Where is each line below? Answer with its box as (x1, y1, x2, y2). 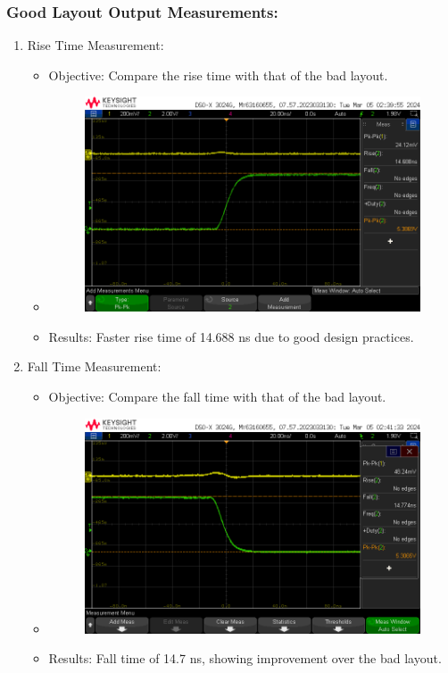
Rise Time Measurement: (27, 36, 164, 54)
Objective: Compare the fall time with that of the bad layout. (48, 387, 386, 406)
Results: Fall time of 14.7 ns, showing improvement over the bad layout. (48, 649, 442, 668)
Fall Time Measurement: (27, 357, 162, 376)
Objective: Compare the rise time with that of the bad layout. (48, 65, 388, 84)
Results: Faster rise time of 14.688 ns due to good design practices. (48, 327, 414, 345)
